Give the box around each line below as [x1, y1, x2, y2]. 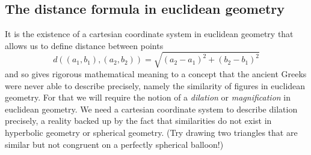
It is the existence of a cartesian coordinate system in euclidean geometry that [5, 28, 294, 40]
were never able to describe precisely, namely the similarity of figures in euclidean [5, 79, 306, 92]
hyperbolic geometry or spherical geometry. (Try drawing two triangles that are [5, 126, 298, 138]
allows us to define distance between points [5, 39, 164, 51]
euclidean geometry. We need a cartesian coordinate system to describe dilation [5, 102, 298, 115]
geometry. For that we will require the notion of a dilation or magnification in [5, 91, 291, 104]
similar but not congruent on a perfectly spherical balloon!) [5, 138, 224, 150]
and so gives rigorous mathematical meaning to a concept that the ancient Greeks [5, 67, 307, 80]
